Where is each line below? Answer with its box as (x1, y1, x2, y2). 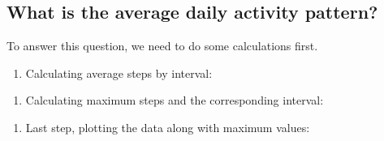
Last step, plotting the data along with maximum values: (25, 118, 310, 135)
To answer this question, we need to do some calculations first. (6, 37, 318, 54)
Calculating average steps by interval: (25, 64, 213, 81)
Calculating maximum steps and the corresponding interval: (25, 92, 324, 109)
